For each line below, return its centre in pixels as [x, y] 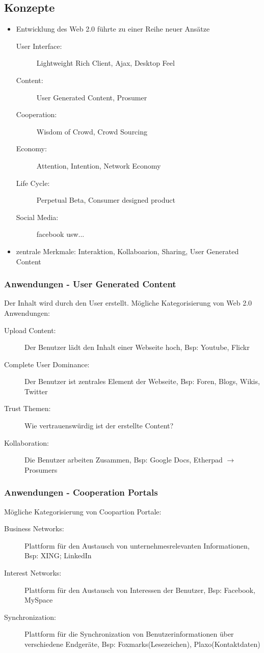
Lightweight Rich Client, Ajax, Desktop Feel [105, 63]
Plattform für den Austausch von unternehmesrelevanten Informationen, [137, 545]
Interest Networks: [33, 573]
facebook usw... [60, 234]
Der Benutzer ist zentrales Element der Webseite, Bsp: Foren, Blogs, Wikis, [142, 381]
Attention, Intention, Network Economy [99, 165]
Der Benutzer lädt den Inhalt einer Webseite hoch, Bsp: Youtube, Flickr [137, 347]
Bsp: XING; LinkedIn [58, 555]
